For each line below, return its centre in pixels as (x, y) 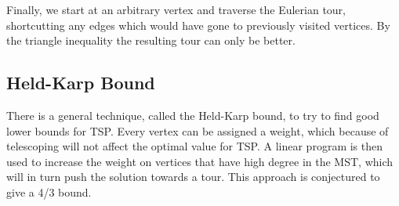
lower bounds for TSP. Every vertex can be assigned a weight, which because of (198, 130)
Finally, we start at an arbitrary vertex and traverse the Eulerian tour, (176, 9)
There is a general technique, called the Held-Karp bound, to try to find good (193, 115)
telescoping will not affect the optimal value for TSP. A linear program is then (195, 146)
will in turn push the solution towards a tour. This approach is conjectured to (193, 177)
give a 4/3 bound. (49, 192)
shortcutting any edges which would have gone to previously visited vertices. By (198, 25)
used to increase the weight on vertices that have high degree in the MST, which (200, 161)
